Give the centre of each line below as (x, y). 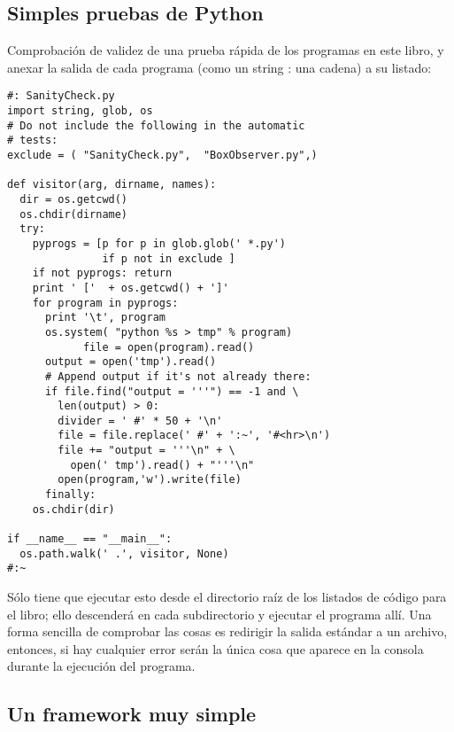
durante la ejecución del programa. (101, 666)
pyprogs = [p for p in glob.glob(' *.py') (159, 243)
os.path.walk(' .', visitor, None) (124, 553)
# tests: (33, 140)
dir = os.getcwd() (74, 199)
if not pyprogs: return (102, 273)
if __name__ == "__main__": (90, 539)
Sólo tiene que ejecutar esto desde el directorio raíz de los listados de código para (227, 597)
